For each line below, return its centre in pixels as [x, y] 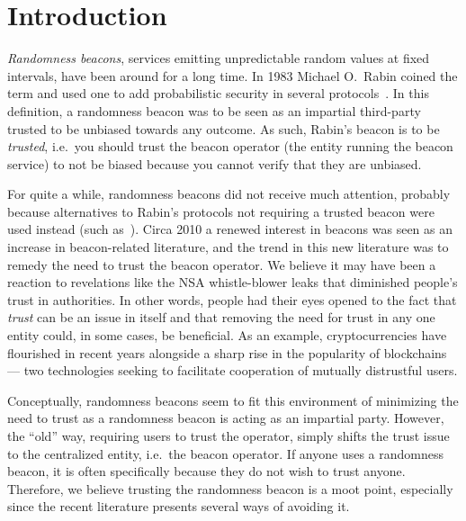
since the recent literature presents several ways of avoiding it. [179, 506]
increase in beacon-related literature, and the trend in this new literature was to [228, 247]
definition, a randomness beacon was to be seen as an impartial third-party [214, 110]
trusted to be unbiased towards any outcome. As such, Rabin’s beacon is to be [224, 128]
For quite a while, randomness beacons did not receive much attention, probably [229, 194]
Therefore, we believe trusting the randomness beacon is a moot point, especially [230, 488]
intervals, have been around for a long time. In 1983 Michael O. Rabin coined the [233, 75]
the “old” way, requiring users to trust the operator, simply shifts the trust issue [229, 436]
